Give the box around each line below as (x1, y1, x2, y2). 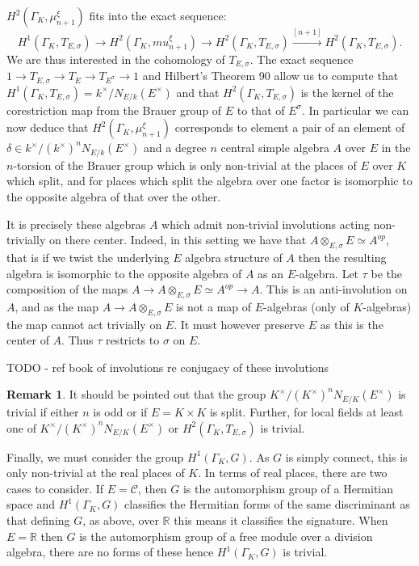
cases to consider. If (6, 479, 104, 496)
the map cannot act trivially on (6, 315, 162, 332)
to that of (237, 101, 285, 118)
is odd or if (93, 403, 148, 420)
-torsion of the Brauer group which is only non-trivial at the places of (13, 156, 357, 173)
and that (176, 83, 220, 100)
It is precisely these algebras (6, 215, 146, 232)
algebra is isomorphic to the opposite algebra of (6, 264, 242, 281)
